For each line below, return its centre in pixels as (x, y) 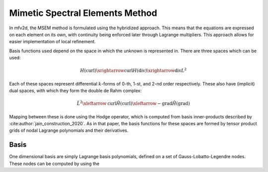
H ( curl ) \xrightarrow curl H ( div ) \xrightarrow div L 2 (134, 70)
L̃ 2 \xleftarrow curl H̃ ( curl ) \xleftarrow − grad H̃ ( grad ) (134, 103)
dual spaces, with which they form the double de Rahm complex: (75, 91)
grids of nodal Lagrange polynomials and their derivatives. (69, 130)
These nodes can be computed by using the (54, 164)
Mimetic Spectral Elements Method (83, 13)
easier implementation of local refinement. (53, 42)
